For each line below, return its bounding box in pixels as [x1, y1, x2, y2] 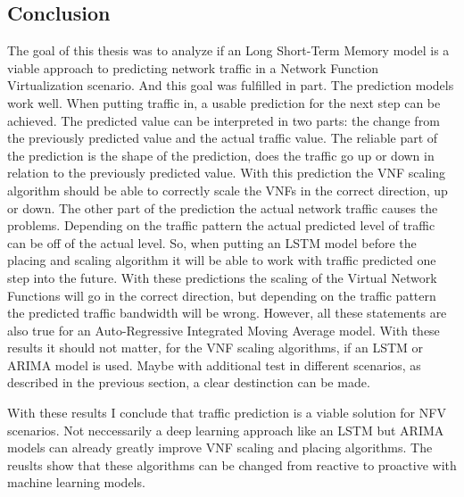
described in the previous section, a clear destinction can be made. [7, 373, 370, 392]
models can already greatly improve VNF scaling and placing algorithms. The [7, 438, 433, 457]
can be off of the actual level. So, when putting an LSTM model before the [7, 233, 417, 252]
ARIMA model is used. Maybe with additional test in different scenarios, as [7, 355, 421, 374]
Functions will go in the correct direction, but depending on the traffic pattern [7, 286, 436, 304]
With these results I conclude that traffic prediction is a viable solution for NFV [7, 403, 446, 422]
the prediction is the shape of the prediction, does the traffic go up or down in [7, 145, 435, 164]
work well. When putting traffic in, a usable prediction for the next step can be [7, 93, 441, 112]
